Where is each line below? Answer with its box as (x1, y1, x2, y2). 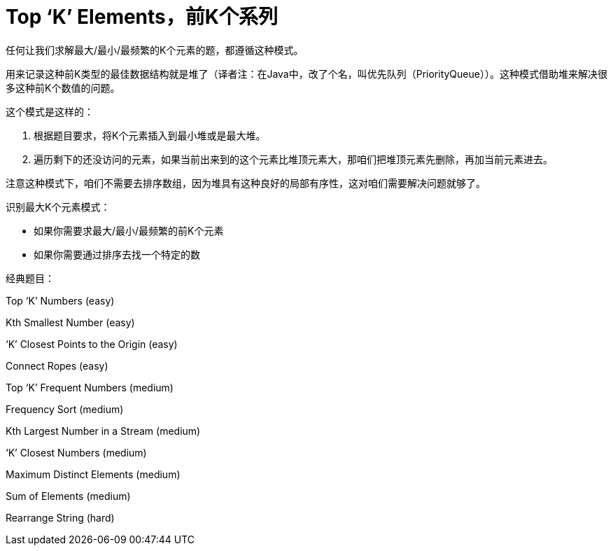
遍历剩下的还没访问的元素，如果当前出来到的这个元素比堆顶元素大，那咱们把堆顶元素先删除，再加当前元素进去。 (34, 153, 553, 165)
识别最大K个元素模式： (6, 200, 111, 213)
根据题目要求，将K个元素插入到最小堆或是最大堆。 (34, 129, 266, 141)
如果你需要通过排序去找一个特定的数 (34, 248, 200, 260)
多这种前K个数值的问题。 (6, 81, 120, 94)
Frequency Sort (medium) (6, 403, 124, 415)
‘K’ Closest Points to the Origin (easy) (6, 337, 178, 350)
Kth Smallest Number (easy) (6, 316, 135, 328)
